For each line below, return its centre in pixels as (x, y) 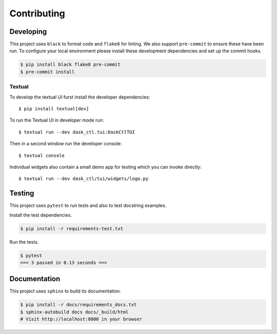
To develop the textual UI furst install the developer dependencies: (80, 97)
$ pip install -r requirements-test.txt (72, 229)
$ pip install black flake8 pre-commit (70, 65)
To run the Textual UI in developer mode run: (57, 120)
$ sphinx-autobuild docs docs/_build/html (74, 312)
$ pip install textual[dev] (54, 109)
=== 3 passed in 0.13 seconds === (64, 262)
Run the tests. (24, 242)
